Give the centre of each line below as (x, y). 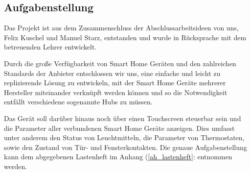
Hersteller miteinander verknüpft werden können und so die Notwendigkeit (116, 92)
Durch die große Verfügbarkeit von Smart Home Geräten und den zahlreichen (120, 63)
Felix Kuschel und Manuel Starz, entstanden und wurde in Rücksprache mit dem (125, 37)
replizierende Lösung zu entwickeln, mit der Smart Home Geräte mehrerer (115, 83)
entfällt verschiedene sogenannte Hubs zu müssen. (78, 102)
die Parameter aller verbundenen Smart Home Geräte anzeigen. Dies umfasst (119, 128)
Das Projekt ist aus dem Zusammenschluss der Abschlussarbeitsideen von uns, (121, 28)
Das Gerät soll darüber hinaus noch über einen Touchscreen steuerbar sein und (123, 118)
